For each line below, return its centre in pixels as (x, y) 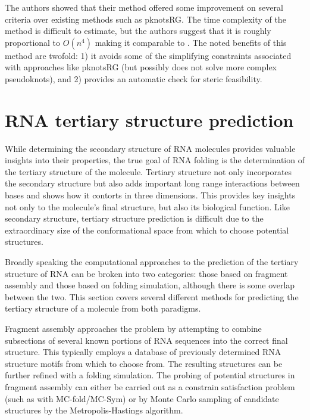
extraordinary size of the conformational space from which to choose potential (147, 230)
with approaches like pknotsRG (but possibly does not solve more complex (141, 67)
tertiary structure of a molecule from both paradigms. (103, 308)
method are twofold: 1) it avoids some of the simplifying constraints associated (148, 55)
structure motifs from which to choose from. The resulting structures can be (144, 363)
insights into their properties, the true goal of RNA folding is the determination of (155, 160)
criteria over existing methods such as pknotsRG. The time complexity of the (145, 19)
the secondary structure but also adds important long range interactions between (152, 183)
